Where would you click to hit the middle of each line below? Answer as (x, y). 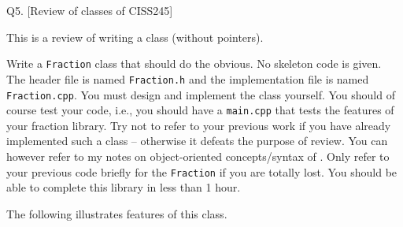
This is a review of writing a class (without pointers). (135, 37)
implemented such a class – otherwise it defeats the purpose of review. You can (197, 141)
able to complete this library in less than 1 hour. (124, 187)
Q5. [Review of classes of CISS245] (90, 10)
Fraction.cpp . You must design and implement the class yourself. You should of (201, 94)
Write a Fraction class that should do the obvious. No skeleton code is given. (194, 63)
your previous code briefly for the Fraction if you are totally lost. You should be (202, 171)
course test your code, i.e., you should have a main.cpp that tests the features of (200, 110)
